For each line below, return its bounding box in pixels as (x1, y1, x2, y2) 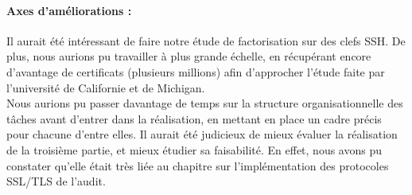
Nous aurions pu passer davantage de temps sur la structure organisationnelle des (6, 95, 403, 111)
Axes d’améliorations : (6, 2, 132, 18)
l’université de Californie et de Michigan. (6, 79, 205, 96)
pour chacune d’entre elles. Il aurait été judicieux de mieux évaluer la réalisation (6, 126, 398, 142)
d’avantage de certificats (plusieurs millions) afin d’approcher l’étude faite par (6, 63, 385, 80)
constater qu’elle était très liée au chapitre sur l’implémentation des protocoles (6, 157, 389, 174)
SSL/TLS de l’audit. (6, 173, 106, 189)
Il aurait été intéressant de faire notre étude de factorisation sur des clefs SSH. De (6, 32, 406, 49)
